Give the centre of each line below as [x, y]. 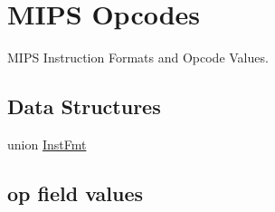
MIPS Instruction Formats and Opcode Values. [138, 58]
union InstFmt [47, 144]
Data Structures [84, 106]
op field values [76, 193]
